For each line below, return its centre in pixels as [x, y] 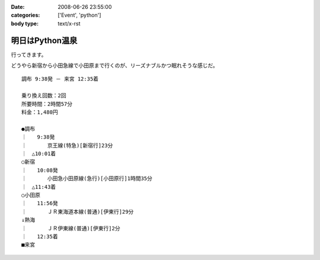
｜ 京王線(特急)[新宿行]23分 [67, 145]
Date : [18, 7]
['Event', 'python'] [79, 15]
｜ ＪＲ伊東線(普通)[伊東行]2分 [71, 228]
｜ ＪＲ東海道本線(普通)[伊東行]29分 [78, 211]
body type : [25, 23]
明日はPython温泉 [44, 41]
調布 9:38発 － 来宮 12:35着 [60, 79]
